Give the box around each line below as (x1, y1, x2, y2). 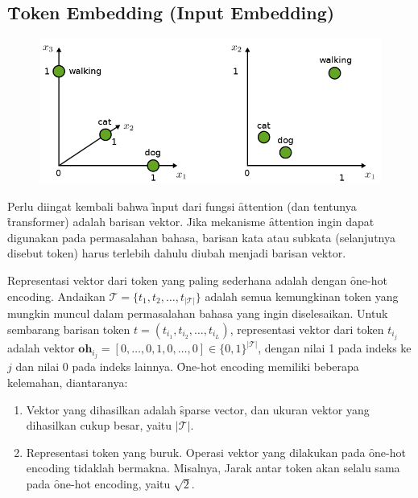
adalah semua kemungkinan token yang (205, 287, 399, 304)
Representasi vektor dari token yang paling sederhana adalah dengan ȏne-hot (7, 272, 387, 289)
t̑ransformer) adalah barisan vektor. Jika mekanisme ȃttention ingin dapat (7, 213, 375, 230)
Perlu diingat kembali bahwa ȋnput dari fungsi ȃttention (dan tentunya (7, 197, 357, 214)
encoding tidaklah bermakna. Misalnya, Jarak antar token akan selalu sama (26, 459, 400, 476)
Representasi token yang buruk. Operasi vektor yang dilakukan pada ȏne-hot (26, 443, 406, 460)
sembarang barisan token (7, 320, 130, 337)
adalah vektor (7, 340, 75, 356)
